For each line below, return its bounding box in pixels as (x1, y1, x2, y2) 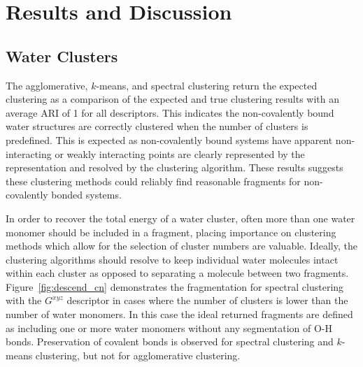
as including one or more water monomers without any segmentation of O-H (6, 320, 333, 335)
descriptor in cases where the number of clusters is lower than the (66, 293, 348, 308)
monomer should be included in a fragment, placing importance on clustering (6, 224, 336, 239)
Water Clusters (6, 45, 118, 66)
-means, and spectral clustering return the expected (96, 78, 318, 92)
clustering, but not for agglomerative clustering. (35, 347, 241, 362)
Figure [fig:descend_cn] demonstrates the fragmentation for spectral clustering (6, 279, 344, 294)
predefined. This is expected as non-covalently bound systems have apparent (6, 132, 333, 147)
